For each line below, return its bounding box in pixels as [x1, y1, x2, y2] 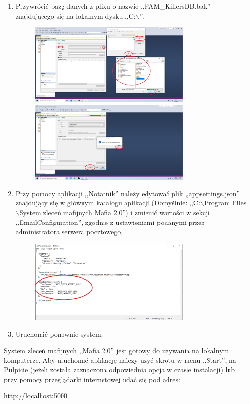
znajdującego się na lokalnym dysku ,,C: [15, 10, 136, 21]
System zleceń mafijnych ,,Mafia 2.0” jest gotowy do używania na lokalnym [4, 345, 229, 356]
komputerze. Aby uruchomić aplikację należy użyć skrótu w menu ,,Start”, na [4, 355, 236, 365]
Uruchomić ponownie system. [15, 329, 103, 339]
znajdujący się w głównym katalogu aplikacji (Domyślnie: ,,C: [15, 198, 200, 208]
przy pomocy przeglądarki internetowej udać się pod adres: [4, 374, 180, 384]
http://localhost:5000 [4, 390, 67, 401]
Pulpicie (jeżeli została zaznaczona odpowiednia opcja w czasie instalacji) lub [4, 364, 235, 375]
